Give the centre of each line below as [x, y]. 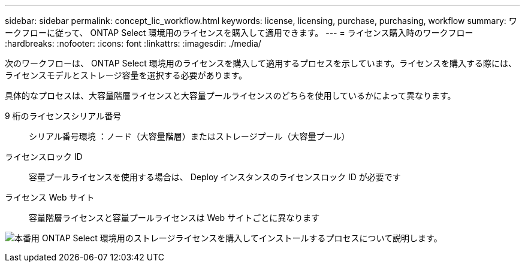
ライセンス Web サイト [50, 197]
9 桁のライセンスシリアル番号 [63, 116]
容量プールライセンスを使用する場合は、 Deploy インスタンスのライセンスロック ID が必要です [215, 177]
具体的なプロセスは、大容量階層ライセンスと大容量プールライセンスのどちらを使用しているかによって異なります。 [230, 95]
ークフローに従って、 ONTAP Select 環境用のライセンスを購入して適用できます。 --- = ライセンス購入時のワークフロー [239, 33]
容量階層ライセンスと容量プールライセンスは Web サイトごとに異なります [174, 218]
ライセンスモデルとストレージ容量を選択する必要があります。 [126, 75]
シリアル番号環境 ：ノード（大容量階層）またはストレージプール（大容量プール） [189, 136]
